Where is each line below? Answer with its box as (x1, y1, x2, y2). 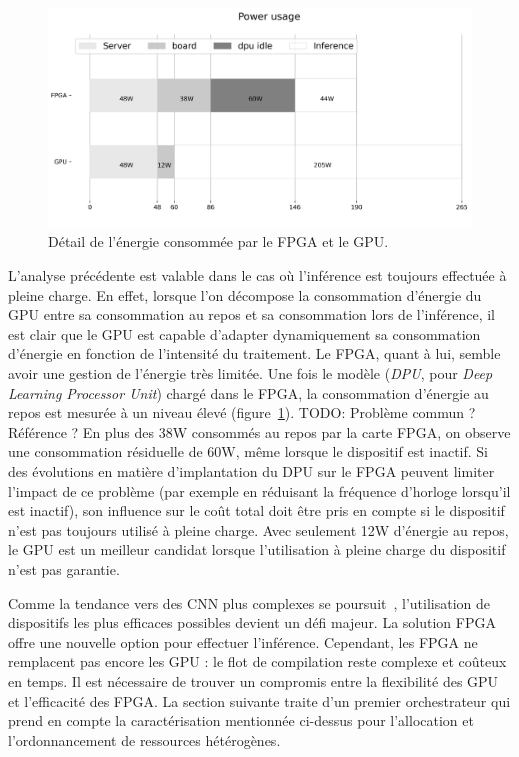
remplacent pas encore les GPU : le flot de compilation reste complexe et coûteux (8, 651, 507, 672)
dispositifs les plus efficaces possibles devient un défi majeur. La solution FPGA (8, 612, 496, 633)
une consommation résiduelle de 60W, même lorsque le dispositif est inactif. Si (8, 441, 489, 462)
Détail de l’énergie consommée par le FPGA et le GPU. (48, 231, 389, 252)
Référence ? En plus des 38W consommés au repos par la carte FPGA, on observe (8, 421, 511, 442)
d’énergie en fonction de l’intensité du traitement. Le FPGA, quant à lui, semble (8, 343, 501, 364)
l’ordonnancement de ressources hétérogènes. (8, 729, 281, 750)
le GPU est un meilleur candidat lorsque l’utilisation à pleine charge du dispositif (8, 539, 506, 560)
